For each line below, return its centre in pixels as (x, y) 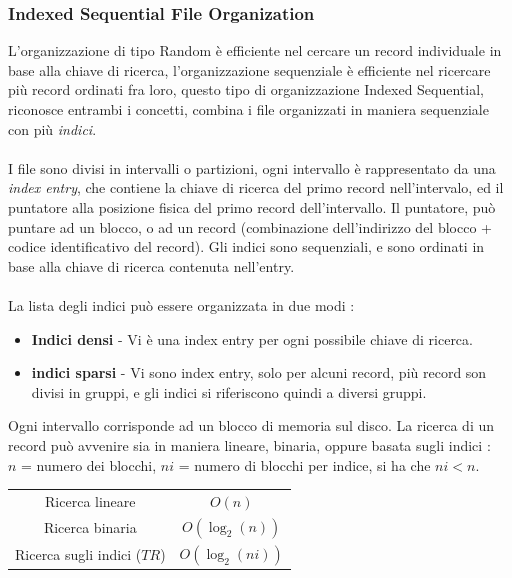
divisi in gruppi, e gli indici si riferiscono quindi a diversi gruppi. (229, 391)
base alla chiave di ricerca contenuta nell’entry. (151, 265)
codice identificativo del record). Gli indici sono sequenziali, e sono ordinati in (246, 246)
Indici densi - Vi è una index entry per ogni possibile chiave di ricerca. (252, 338)
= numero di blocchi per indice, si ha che (304, 464)
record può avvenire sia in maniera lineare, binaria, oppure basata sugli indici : (249, 444)
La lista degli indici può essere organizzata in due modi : (181, 304)
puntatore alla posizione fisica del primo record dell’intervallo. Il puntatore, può (252, 206)
